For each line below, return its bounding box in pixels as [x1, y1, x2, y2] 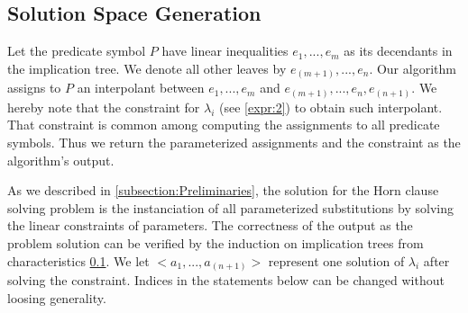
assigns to [7, 78, 61, 97]
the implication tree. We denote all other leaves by [7, 58, 287, 77]
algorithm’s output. [7, 150, 115, 169]
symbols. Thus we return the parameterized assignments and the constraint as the [7, 133, 461, 152]
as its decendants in [344, 41, 453, 60]
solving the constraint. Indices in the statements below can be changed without [7, 271, 445, 290]
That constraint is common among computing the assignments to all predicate [7, 115, 440, 134]
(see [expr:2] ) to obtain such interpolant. [218, 97, 443, 116]
